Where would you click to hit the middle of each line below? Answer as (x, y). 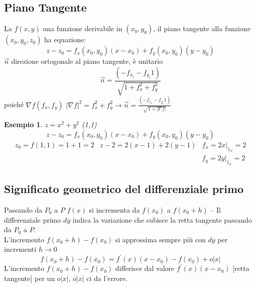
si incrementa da (114, 209)
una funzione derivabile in (83, 28)
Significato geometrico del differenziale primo (124, 189)
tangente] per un (30, 278)
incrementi (20, 249)
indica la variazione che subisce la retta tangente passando (162, 219)
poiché (14, 104)
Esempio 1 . (23, 124)
